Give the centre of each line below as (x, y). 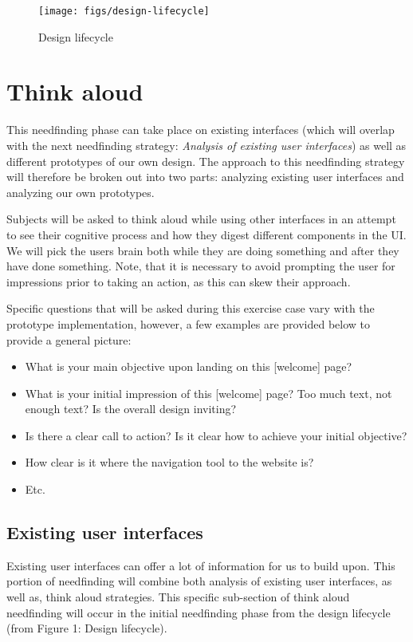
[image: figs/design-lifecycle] (124, 11)
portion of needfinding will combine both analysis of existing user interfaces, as (199, 581)
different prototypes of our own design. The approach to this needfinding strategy (206, 161)
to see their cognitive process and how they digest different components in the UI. (206, 234)
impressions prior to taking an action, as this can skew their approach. (179, 281)
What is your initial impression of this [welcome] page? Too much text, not (208, 393)
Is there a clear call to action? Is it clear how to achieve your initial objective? (216, 435)
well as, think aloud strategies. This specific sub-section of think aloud (178, 597)
